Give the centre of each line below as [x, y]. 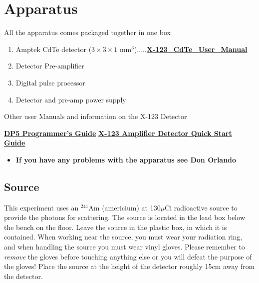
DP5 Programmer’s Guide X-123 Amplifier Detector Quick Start [118, 133]
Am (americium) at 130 [125, 207]
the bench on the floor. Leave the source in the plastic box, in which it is [116, 227]
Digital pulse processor [50, 82]
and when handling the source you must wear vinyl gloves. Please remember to [125, 247]
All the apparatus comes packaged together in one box [87, 32]
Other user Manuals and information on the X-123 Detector [96, 116]
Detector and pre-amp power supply [71, 99]
